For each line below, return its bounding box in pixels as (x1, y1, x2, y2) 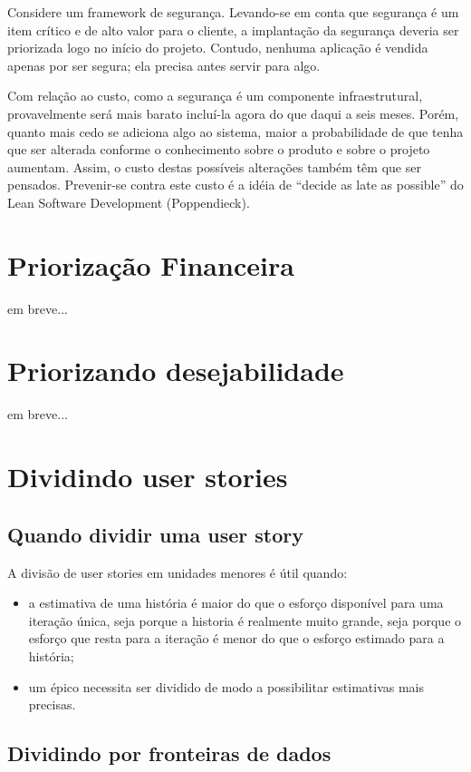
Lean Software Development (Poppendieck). (7, 192, 250, 211)
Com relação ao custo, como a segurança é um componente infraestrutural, (7, 86, 423, 105)
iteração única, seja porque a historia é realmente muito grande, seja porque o (28, 611, 462, 630)
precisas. (28, 695, 76, 714)
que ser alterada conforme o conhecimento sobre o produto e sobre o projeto (7, 140, 430, 159)
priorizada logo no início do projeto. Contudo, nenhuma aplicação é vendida (7, 38, 428, 57)
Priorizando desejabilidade (7, 352, 344, 389)
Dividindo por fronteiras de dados (7, 739, 332, 767)
